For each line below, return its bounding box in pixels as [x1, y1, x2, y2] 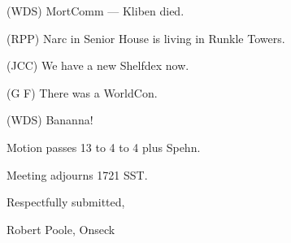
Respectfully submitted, [7, 193, 125, 210]
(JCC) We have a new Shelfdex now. [7, 57, 189, 74]
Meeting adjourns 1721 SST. [7, 166, 148, 183]
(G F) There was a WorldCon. [7, 84, 158, 101]
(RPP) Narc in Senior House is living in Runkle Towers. [7, 29, 285, 46]
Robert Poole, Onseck [7, 220, 115, 237]
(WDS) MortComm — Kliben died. [7, 2, 185, 19]
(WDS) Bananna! [7, 111, 93, 128]
